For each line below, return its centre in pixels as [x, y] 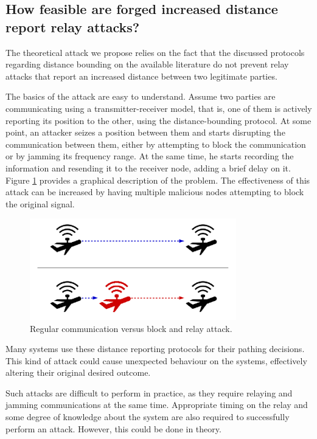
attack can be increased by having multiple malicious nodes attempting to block [155, 192]
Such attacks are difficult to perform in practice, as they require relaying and [149, 392]
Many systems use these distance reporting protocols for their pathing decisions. [155, 349]
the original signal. [40, 203]
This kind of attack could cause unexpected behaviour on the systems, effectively [156, 360]
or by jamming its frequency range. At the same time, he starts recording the [150, 156]
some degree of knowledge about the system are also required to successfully [148, 417]
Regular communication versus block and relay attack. [131, 328]
